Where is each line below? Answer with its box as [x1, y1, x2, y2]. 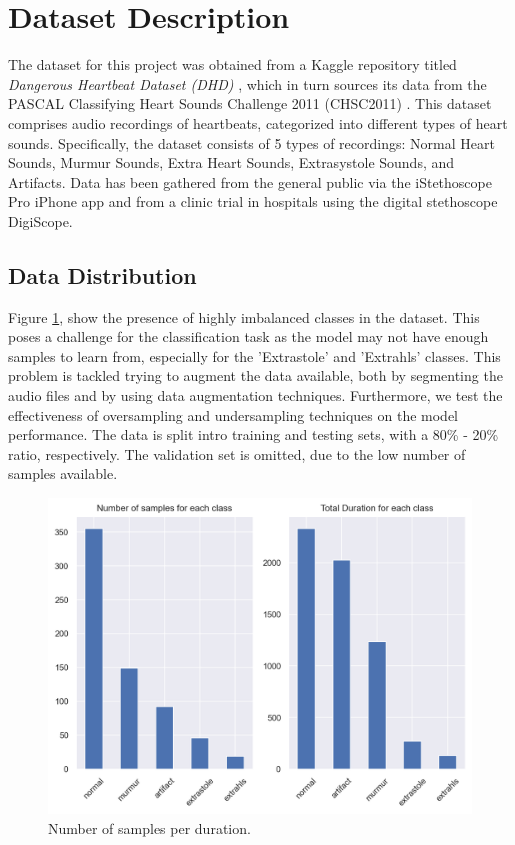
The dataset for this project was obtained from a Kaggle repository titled [8, 54, 457, 75]
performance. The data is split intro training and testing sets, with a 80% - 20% [8, 424, 499, 445]
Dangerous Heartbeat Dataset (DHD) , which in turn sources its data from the [8, 73, 487, 94]
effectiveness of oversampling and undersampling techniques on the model [8, 404, 459, 425]
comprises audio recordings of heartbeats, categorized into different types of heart [8, 112, 508, 133]
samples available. [8, 463, 118, 484]
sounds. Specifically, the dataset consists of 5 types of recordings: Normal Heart [8, 132, 495, 153]
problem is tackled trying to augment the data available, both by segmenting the [8, 365, 503, 386]
